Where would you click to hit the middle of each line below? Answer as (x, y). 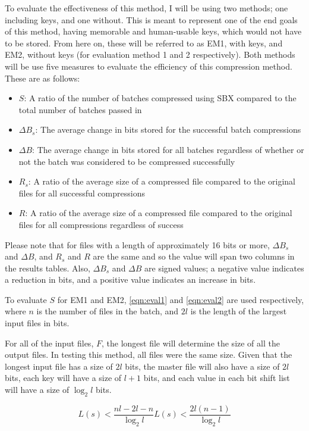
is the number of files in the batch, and (108, 311)
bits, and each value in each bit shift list (217, 378)
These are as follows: (42, 78)
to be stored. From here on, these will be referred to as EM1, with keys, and (144, 43)
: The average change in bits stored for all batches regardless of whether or (168, 149)
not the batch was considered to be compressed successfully (127, 161)
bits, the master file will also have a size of (202, 366)
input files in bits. (37, 323)
